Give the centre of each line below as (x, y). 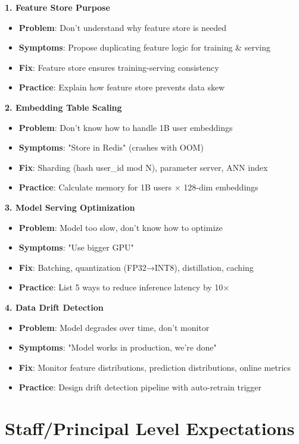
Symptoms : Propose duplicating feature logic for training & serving (144, 47)
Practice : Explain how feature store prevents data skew (122, 87)
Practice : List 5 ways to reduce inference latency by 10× (124, 287)
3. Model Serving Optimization (70, 207)
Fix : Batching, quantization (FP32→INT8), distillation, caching (136, 267)
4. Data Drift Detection (54, 307)
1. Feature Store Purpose (57, 7)
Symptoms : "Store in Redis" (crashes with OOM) (111, 147)
